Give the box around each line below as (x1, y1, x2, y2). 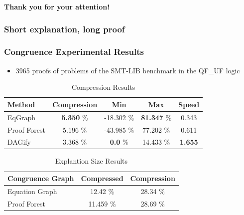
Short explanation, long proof (4, 22, 125, 35)
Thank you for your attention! (4, 1, 110, 11)
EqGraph (7, 112, 35, 122)
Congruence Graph (7, 173, 74, 184)
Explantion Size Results (55, 156, 128, 166)
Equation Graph (7, 186, 57, 196)
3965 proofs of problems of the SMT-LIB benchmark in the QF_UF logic (15, 65, 240, 75)
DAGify (7, 137, 31, 147)
